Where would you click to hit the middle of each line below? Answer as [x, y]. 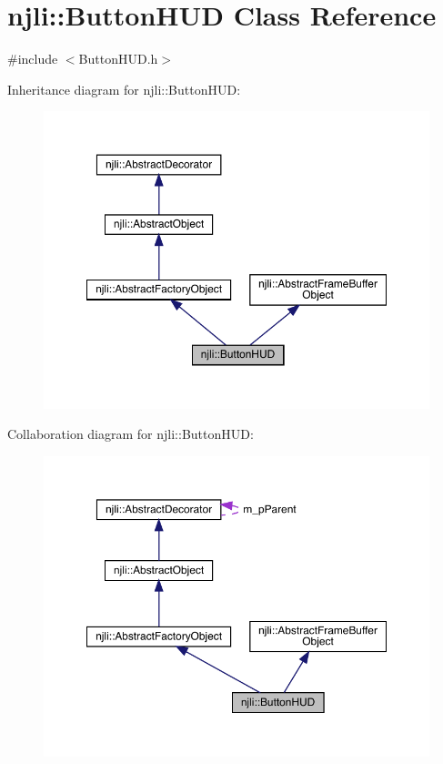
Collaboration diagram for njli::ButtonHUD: [131, 434]
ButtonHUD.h [118, 59]
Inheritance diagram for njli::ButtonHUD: [124, 89]
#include [33, 59]
